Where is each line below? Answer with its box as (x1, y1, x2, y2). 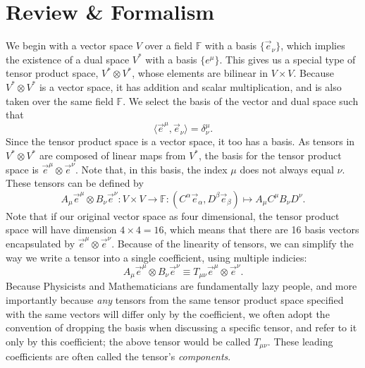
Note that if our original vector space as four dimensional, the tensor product (6, 208, 340, 223)
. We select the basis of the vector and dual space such (123, 93, 359, 108)
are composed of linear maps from (39, 148, 186, 162)
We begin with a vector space (6, 38, 133, 53)
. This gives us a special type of (219, 51, 356, 66)
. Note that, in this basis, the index (75, 161, 228, 176)
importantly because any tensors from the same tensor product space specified (6, 292, 344, 307)
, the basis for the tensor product (199, 148, 342, 162)
